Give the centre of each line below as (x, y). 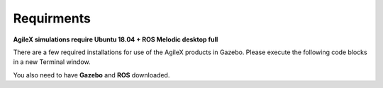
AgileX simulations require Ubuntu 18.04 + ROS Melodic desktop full (116, 39)
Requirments (52, 18)
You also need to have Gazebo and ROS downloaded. (91, 75)
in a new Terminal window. (52, 62)
